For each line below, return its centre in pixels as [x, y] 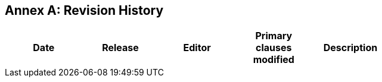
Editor [197, 48]
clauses [274, 48]
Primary [274, 36]
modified [274, 60]
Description [350, 48]
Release [120, 48]
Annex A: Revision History [84, 10]
